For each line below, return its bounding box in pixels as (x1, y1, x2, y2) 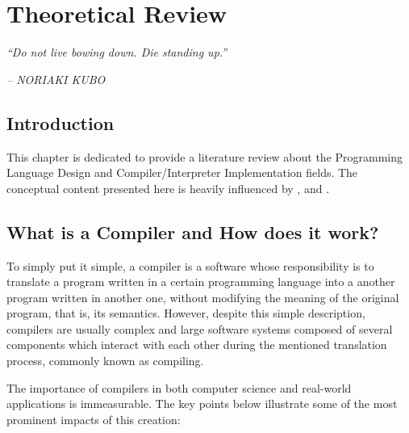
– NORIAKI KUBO (6, 70, 106, 87)
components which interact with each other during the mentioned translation (6, 336, 387, 353)
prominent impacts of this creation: (6, 410, 181, 427)
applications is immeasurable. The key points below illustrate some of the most (6, 395, 398, 412)
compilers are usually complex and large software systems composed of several (6, 320, 393, 337)
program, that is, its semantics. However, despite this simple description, (6, 305, 365, 322)
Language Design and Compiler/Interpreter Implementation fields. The (6, 164, 358, 181)
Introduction (6, 110, 115, 135)
